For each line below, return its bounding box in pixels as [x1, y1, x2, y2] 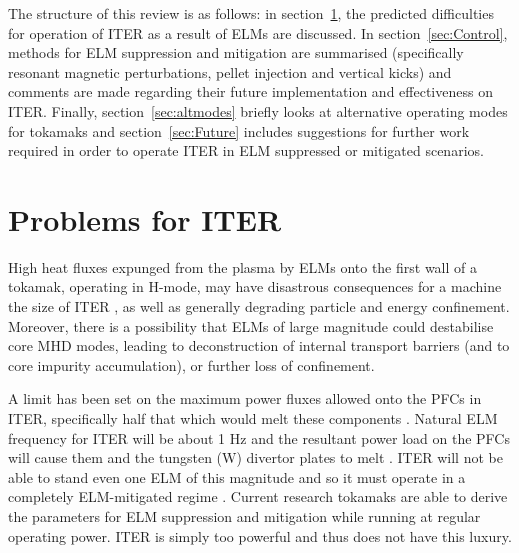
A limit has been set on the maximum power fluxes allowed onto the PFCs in [8, 388, 482, 409]
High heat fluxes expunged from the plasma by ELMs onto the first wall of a [8, 256, 477, 277]
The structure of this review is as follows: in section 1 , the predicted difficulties [8, 3, 494, 23]
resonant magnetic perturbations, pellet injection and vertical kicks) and [8, 61, 452, 82]
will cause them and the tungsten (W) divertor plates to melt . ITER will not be [8, 447, 503, 468]
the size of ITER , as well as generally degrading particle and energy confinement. [8, 296, 510, 317]
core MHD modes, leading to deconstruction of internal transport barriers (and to [8, 335, 510, 356]
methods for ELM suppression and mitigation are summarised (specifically [8, 42, 464, 63]
